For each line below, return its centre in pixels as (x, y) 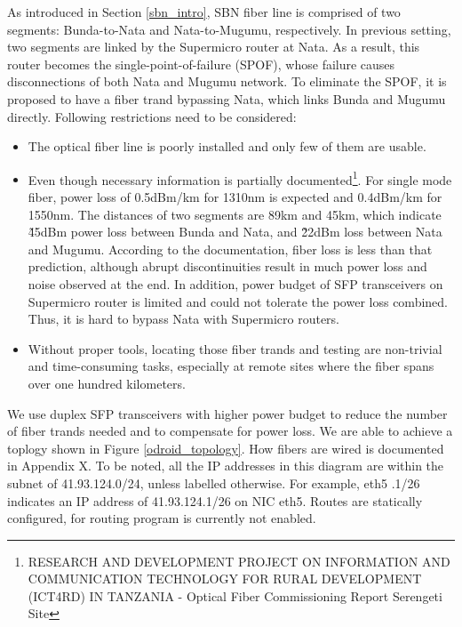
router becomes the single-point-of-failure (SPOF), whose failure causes (201, 64)
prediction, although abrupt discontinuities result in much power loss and (227, 266)
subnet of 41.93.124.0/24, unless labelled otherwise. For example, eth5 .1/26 (214, 482)
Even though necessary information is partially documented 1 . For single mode (240, 178)
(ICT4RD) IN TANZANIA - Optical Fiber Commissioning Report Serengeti (235, 595)
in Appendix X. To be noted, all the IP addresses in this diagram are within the (226, 466)
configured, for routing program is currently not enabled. (162, 518)
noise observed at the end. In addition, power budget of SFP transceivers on (235, 283)
